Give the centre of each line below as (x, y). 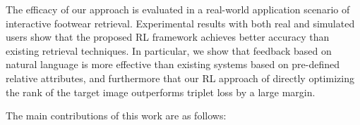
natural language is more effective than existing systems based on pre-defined (173, 64)
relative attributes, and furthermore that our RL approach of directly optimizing (180, 78)
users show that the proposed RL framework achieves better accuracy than (168, 37)
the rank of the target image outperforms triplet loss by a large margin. (161, 92)
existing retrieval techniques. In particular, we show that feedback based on (169, 50)
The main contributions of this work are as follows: (116, 116)
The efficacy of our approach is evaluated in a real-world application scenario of (178, 9)
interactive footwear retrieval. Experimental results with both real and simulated (180, 23)
